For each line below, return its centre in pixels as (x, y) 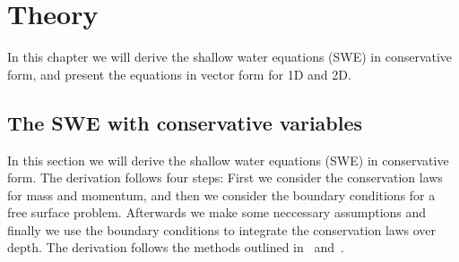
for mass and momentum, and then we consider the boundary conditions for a (221, 194)
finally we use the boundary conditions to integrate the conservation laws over (222, 229)
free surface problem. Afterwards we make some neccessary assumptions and (217, 212)
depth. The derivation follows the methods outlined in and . (176, 247)
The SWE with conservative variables (185, 122)
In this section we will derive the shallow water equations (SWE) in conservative (228, 160)
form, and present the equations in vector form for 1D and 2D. (179, 74)
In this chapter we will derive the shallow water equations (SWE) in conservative (230, 57)
